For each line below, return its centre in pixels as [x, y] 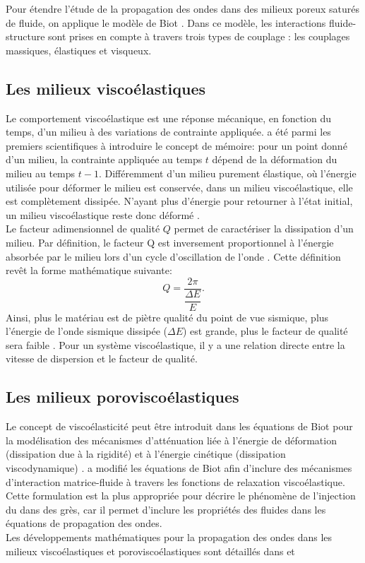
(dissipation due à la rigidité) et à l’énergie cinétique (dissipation [146, 454]
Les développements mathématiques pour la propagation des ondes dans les [169, 537]
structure [25, 36]
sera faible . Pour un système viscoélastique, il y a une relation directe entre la [175, 344]
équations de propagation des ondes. [84, 523]
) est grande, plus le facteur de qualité [265, 331]
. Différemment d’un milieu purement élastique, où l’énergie [227, 173]
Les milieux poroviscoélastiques [122, 397]
